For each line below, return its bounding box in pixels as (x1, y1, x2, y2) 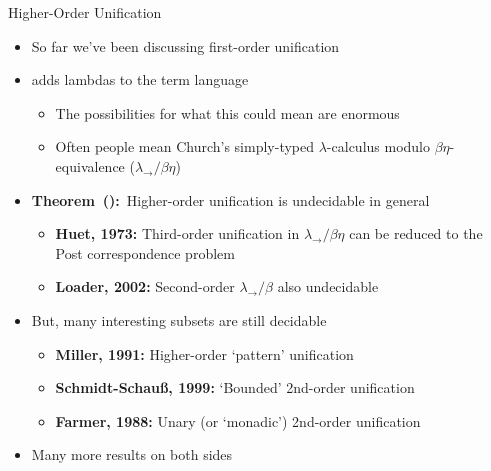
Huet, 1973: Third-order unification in (55, 223, 300, 244)
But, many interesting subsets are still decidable (31, 309, 327, 330)
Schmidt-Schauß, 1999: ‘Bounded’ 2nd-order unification (55, 377, 415, 398)
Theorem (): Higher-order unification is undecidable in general (31, 189, 430, 210)
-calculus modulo (326, 136, 430, 157)
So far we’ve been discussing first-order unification (31, 35, 340, 56)
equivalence (55, 155, 125, 176)
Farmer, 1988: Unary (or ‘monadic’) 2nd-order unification (55, 410, 421, 431)
